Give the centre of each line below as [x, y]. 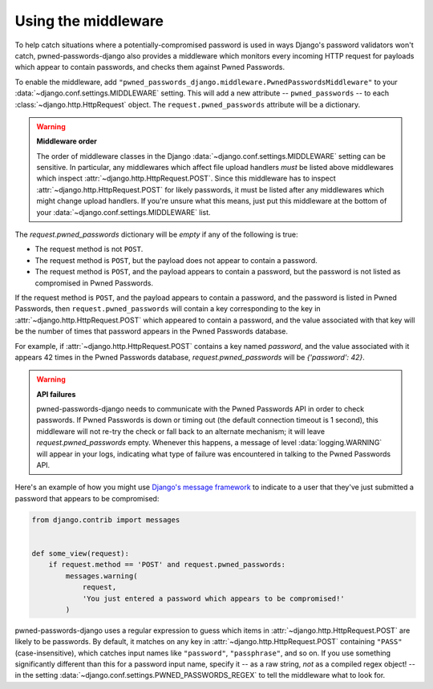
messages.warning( [101, 576]
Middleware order [67, 141]
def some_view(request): [81, 553]
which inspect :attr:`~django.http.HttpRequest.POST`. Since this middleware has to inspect [186, 178]
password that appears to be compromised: [87, 498]
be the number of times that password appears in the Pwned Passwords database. [152, 331]
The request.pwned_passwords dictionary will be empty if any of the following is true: [156, 235]
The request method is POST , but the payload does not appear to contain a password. [176, 260]
